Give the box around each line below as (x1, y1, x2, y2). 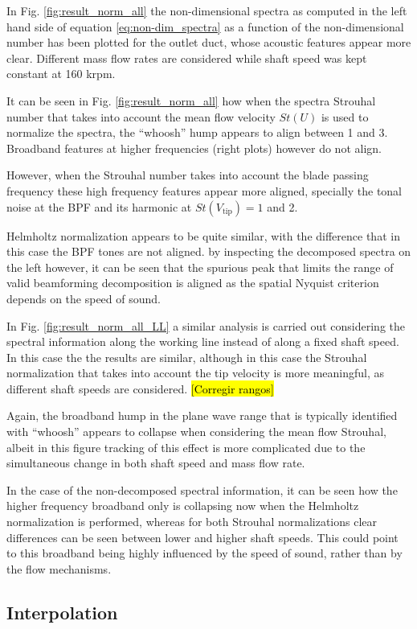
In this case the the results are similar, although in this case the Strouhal (6, 348, 367, 365)
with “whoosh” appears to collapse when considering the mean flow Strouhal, (6, 423, 386, 440)
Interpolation (6, 599, 118, 624)
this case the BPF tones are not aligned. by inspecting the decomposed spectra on (6, 243, 411, 260)
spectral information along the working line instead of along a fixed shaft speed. (6, 333, 399, 350)
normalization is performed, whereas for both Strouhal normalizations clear (6, 513, 378, 530)
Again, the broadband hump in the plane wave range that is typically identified (6, 407, 398, 424)
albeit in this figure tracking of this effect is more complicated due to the (6, 438, 366, 455)
